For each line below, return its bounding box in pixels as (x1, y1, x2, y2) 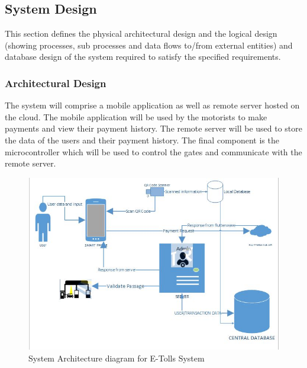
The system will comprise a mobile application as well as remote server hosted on (5, 99, 300, 111)
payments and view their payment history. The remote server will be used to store (5, 122, 303, 135)
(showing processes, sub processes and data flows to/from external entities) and (5, 39, 293, 51)
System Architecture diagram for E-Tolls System (28, 351, 205, 364)
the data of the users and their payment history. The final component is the (5, 133, 279, 146)
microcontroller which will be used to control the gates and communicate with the (5, 145, 302, 158)
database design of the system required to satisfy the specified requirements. (5, 50, 281, 63)
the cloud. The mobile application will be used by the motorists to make (5, 110, 267, 123)
